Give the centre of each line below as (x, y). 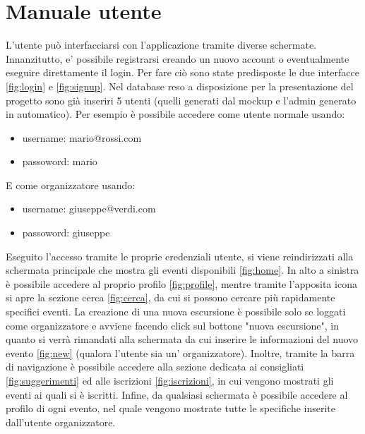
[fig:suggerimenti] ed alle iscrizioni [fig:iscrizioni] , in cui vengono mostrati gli (170, 380)
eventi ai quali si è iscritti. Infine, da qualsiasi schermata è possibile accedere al (177, 394)
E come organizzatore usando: (71, 185)
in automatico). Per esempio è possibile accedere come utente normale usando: (175, 114)
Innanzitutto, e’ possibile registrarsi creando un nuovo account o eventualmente (178, 58)
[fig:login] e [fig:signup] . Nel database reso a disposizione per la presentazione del (180, 86)
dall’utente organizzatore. (61, 422)
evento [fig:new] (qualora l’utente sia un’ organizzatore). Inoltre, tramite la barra (180, 352)
